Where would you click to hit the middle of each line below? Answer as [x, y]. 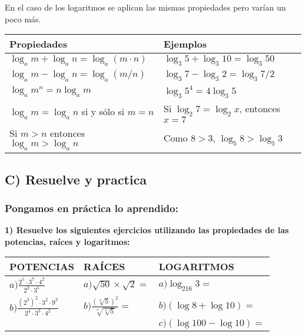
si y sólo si [103, 112]
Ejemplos [185, 44]
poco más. [23, 19]
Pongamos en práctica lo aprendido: [92, 208]
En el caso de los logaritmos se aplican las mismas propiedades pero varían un [145, 7]
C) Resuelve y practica [76, 179]
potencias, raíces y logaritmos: [67, 241]
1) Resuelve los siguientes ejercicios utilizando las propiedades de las [147, 230]
